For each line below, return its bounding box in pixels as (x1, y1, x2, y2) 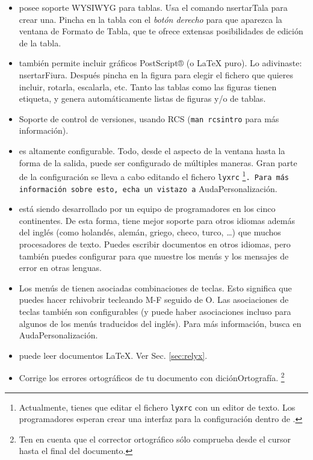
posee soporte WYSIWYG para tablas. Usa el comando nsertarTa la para (19, 1, 288, 13)
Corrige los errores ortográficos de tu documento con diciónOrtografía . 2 (19, 370, 285, 384)
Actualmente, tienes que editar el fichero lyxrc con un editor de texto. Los (19, 400, 296, 413)
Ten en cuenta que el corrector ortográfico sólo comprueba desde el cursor (19, 432, 291, 445)
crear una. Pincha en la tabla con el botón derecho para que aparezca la (19, 13, 282, 25)
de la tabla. (19, 36, 61, 49)
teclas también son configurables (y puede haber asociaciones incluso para (19, 305, 291, 317)
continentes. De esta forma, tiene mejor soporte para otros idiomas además (19, 214, 295, 226)
